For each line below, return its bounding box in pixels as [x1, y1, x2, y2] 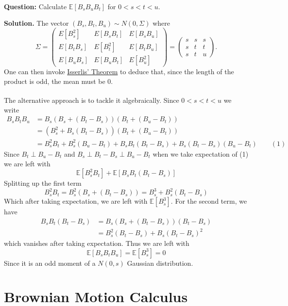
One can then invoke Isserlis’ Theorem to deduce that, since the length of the [4, 66, 234, 77]
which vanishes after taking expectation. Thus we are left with [4, 238, 189, 248]
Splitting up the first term [4, 178, 82, 188]
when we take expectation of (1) [152, 148, 249, 159]
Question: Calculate [4, 1, 67, 11]
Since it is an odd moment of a [4, 258, 96, 268]
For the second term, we [175, 196, 247, 206]
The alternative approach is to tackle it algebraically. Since [4, 95, 179, 105]
